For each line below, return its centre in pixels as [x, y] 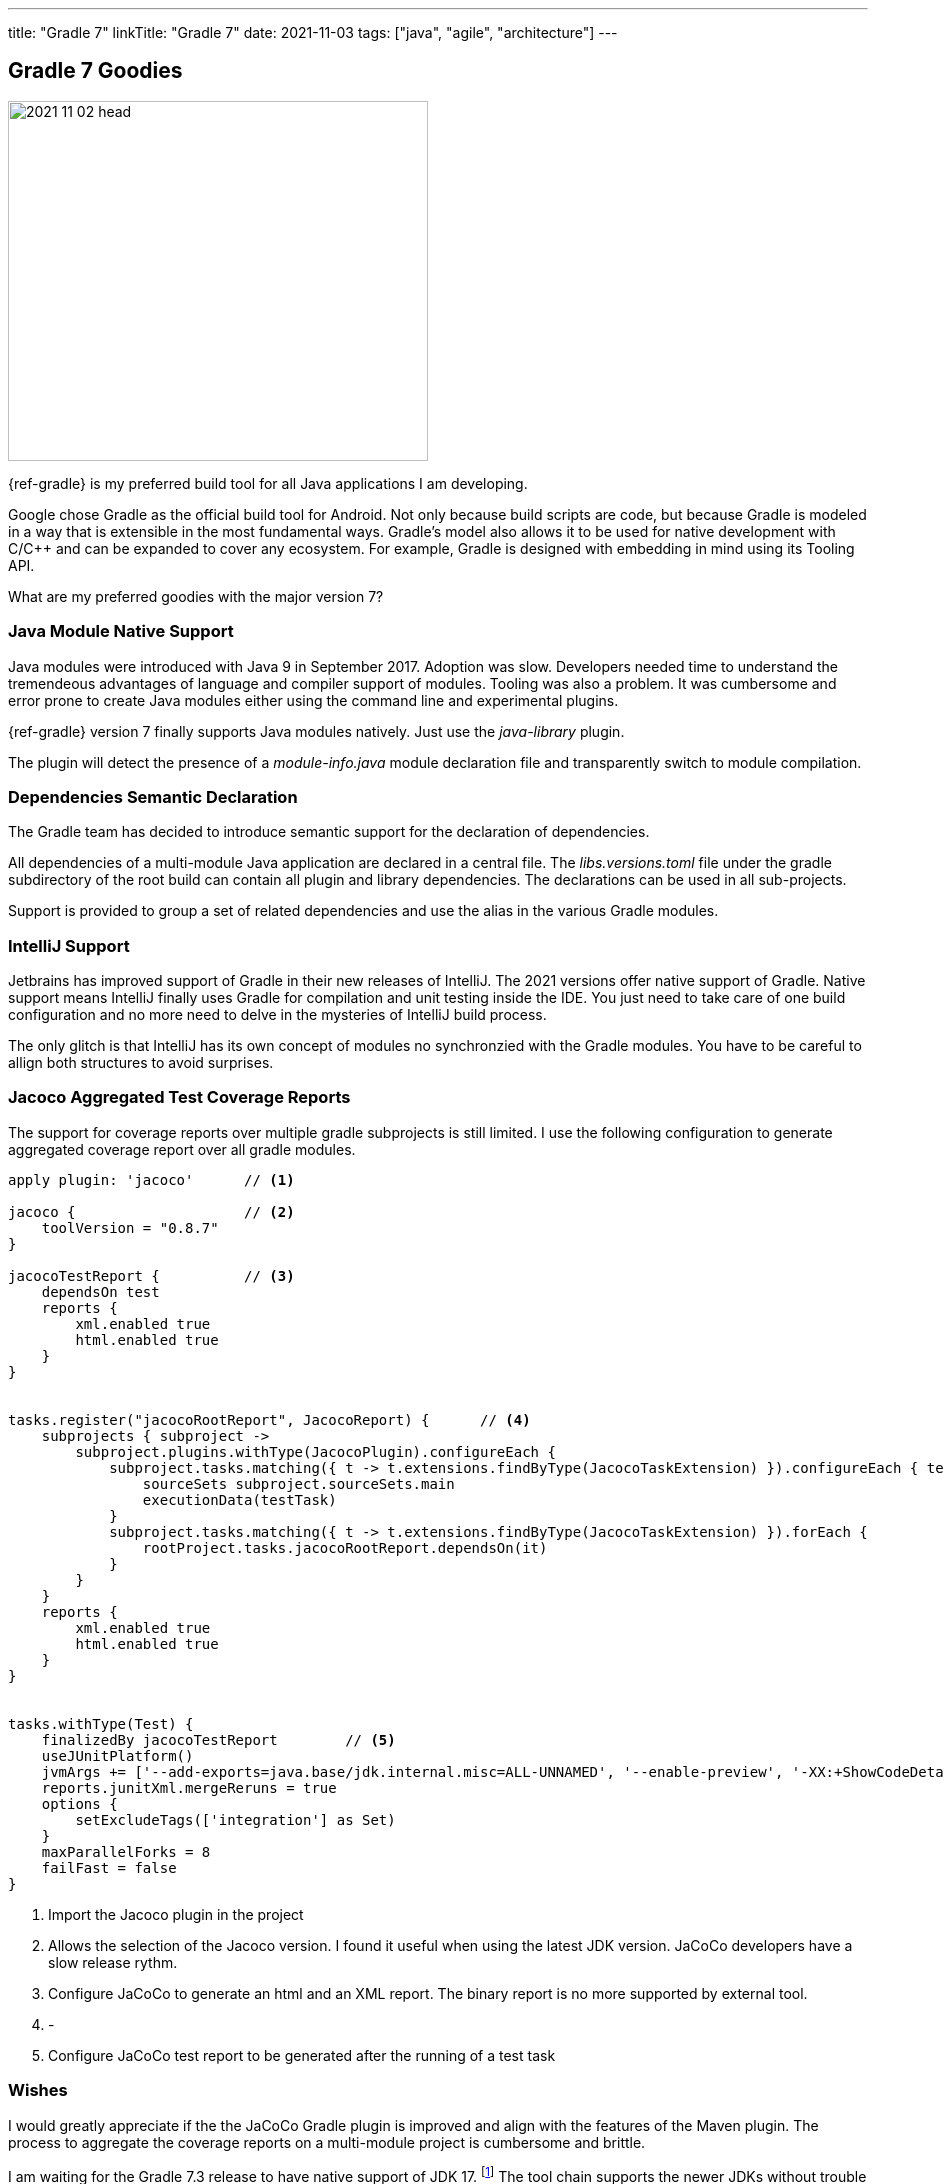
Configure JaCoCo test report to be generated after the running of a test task [302, 2055]
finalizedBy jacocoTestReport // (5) [218, 1739]
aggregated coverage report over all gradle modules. [182, 1149]
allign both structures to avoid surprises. [141, 1063]
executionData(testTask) [239, 1499]
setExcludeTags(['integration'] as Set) [235, 1819]
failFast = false [109, 1867]
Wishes [38, 2090]
